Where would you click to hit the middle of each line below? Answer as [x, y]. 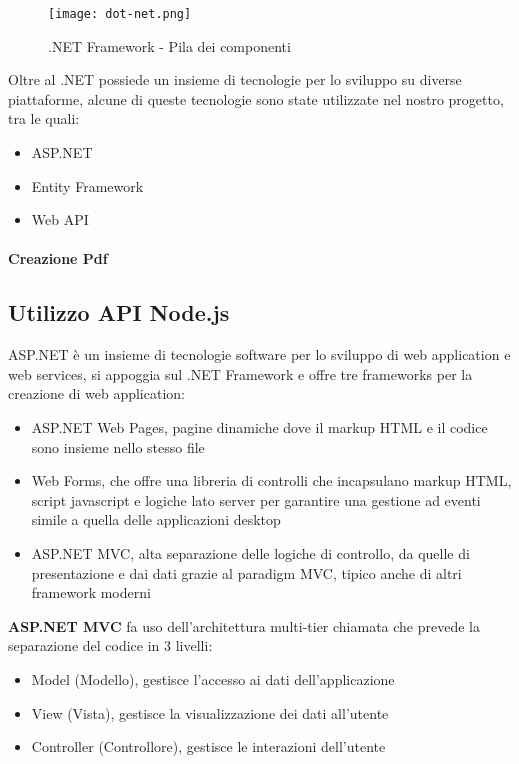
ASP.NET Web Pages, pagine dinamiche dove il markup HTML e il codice [259, 426]
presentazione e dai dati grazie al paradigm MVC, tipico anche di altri [246, 572]
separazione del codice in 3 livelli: [110, 645]
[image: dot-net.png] [120, 14]
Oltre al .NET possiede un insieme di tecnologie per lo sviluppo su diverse [235, 79]
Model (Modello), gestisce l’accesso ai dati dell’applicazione [213, 678]
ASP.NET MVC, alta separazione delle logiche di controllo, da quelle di [250, 552]
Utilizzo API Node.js [119, 312]
